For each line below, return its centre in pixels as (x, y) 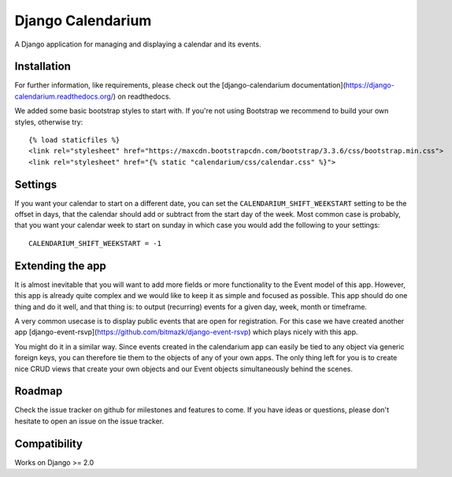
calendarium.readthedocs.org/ (64, 96)
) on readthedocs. (142, 96)
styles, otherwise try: (49, 121)
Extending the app (60, 265)
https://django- (370, 85)
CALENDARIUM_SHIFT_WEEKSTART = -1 (95, 243)
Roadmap (39, 391)
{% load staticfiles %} (74, 140)
